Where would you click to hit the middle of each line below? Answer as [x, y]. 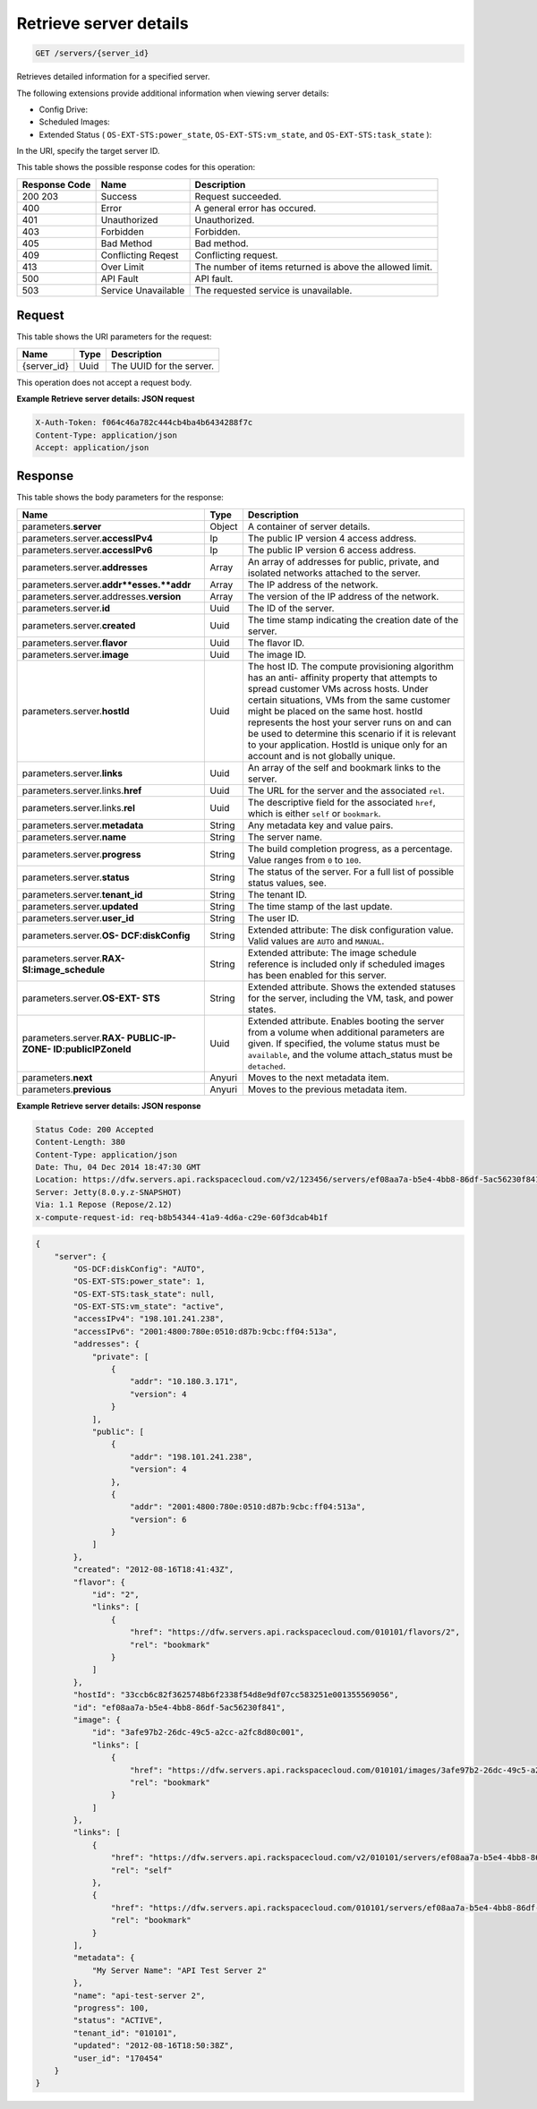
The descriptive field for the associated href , [341, 802]
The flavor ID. [276, 643]
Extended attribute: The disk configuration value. [350, 929]
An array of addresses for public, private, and [343, 561]
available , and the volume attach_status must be [350, 1054]
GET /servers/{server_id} [92, 53]
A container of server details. [309, 526]
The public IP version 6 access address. [332, 550]
